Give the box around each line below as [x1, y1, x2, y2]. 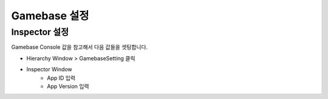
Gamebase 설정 [11, 9, 89, 22]
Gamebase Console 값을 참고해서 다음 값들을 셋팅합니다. [11, 43, 148, 51]
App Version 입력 [47, 82, 89, 90]
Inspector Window [26, 66, 72, 73]
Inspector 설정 [11, 27, 69, 37]
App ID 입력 [47, 74, 76, 81]
